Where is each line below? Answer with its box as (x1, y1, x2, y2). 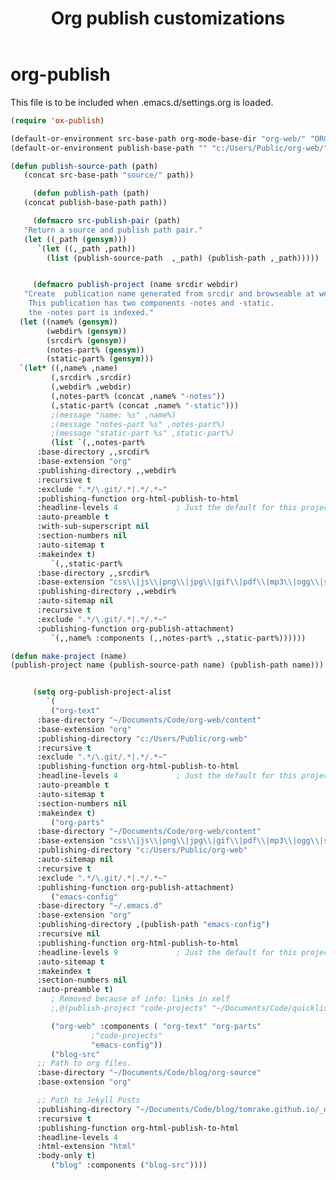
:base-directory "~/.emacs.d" (36, 901, 163, 911)
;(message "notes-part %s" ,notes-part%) (50, 419, 226, 429)
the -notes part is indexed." (28, 308, 155, 318)
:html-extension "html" (36, 1142, 137, 1152)
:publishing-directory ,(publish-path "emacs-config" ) (36, 920, 271, 930)
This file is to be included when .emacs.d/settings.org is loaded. (10, 96, 274, 108)
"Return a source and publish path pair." (23, 225, 203, 235)
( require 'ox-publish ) (10, 115, 105, 126)
